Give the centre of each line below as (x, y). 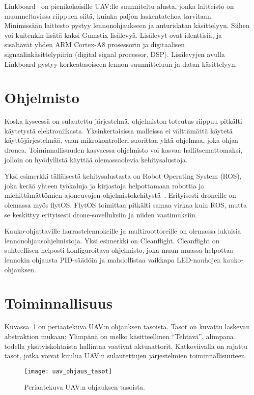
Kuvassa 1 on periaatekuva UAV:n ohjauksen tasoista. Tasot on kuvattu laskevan (127, 327)
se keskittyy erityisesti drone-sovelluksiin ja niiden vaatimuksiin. (101, 214)
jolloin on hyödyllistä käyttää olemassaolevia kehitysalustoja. (96, 159)
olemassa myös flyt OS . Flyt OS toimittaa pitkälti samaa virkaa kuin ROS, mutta (126, 205)
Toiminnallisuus (58, 303)
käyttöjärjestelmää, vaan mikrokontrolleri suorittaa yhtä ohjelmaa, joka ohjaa (122, 140)
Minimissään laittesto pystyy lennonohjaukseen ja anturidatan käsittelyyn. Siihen (127, 25)
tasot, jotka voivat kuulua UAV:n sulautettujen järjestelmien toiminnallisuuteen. (126, 355)
